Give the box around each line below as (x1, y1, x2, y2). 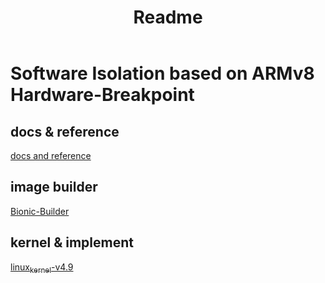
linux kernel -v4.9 (10, 261, 74, 275)
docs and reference (10, 150, 92, 161)
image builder (10, 179, 98, 196)
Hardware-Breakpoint (10, 84, 195, 106)
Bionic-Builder (10, 205, 70, 217)
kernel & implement (10, 234, 134, 251)
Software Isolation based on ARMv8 (10, 62, 315, 85)
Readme (133, 6, 203, 29)
